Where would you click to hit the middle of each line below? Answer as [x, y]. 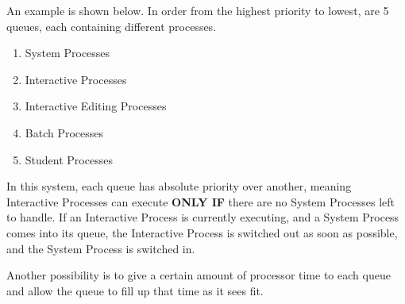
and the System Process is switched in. [101, 248]
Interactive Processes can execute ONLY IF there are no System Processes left [201, 201]
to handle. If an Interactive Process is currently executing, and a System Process [203, 217]
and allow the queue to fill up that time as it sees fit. [135, 290]
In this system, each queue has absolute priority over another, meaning [179, 186]
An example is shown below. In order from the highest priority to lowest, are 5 [198, 10]
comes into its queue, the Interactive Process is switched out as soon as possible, [202, 232]
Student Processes [69, 159]
